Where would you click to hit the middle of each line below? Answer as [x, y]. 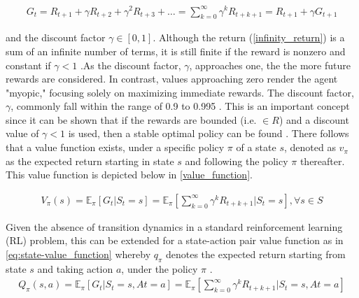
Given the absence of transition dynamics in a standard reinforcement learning [174, 226]
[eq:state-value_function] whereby [78, 254]
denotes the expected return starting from [255, 254]
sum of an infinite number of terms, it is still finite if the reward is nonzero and [176, 51]
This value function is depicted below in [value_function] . [129, 175]
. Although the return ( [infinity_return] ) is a [249, 37]
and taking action [75, 268]
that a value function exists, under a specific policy [115, 147]
